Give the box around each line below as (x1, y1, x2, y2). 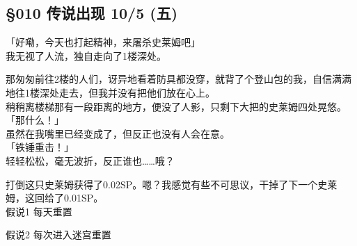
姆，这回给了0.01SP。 (6, 190, 104, 205)
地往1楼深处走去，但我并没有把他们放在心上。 (6, 85, 215, 99)
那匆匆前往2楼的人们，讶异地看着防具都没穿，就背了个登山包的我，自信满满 (6, 72, 351, 86)
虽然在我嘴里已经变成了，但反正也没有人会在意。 (6, 126, 230, 140)
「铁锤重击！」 (6, 140, 74, 154)
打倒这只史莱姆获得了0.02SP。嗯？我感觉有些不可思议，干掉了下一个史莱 (6, 177, 338, 191)
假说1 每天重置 (6, 204, 72, 218)
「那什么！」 (6, 113, 64, 127)
